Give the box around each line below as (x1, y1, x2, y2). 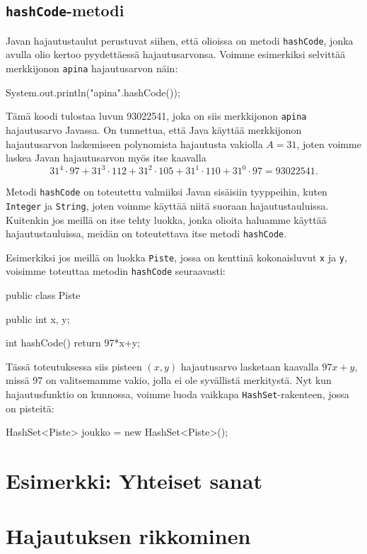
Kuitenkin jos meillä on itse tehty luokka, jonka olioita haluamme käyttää (6, 212, 327, 227)
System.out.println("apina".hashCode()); (6, 84, 180, 99)
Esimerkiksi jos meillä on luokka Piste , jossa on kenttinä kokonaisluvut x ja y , (6, 249, 347, 264)
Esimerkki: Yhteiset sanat (6, 466, 262, 495)
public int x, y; (6, 311, 70, 326)
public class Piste (6, 288, 81, 303)
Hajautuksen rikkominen (6, 521, 251, 550)
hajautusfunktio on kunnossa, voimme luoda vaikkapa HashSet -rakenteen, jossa (6, 387, 349, 402)
